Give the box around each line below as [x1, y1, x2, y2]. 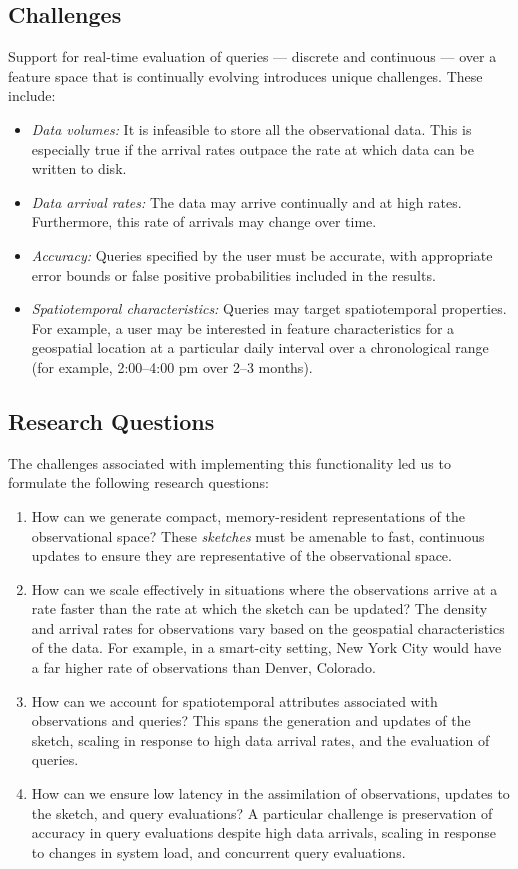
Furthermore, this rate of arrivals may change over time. [31, 211, 377, 232]
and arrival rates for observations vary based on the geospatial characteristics [31, 617, 505, 638]
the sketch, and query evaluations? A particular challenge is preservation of [31, 802, 493, 823]
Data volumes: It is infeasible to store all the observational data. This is [31, 118, 472, 139]
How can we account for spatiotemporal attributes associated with [31, 690, 438, 711]
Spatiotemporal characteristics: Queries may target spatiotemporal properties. [31, 298, 507, 319]
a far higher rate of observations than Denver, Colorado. [31, 657, 376, 678]
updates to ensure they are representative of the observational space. [31, 545, 452, 566]
